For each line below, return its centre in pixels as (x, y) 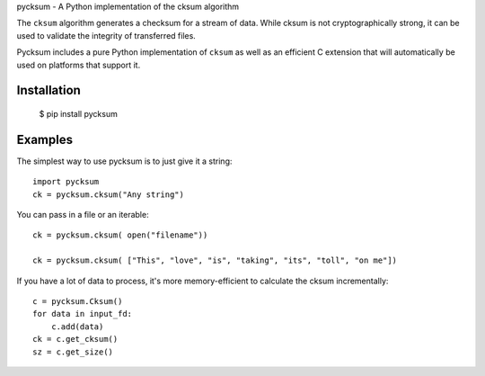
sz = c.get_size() (73, 352)
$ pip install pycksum (79, 113)
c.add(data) (77, 327)
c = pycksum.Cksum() (78, 301)
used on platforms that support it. (79, 65)
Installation (48, 90)
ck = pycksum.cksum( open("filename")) (120, 235)
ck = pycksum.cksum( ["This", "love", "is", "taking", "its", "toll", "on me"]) (215, 260)
